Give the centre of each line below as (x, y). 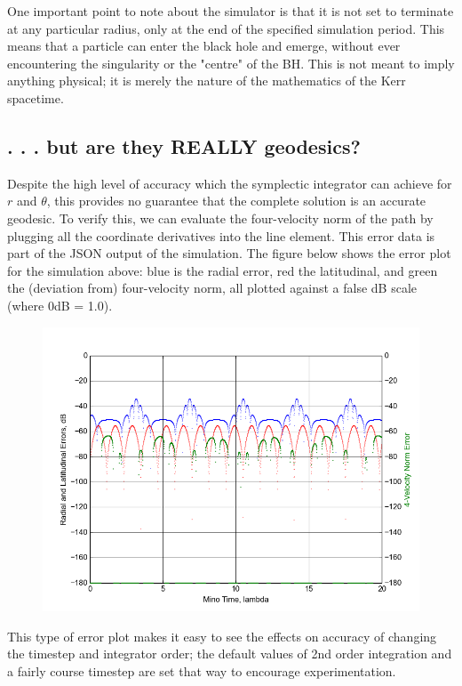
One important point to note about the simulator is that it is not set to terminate (231, 11)
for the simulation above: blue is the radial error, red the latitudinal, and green (223, 270)
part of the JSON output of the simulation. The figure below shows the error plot (229, 253)
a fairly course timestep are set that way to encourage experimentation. (202, 670)
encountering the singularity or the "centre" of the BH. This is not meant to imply (231, 63)
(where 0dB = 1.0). (60, 305)
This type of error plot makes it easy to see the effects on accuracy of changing (222, 636)
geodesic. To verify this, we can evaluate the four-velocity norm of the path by (220, 218)
